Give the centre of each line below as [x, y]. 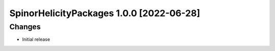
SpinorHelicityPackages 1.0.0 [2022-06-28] [105, 13]
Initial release [36, 39]
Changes [25, 27]
